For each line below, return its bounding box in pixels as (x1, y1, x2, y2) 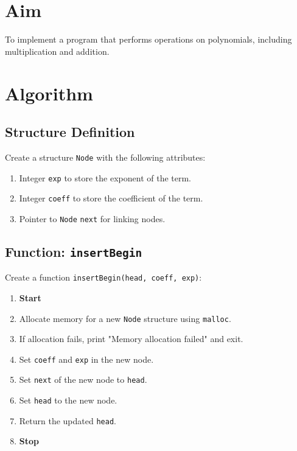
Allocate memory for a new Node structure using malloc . (19, 312, 231, 324)
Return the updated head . (19, 414, 116, 427)
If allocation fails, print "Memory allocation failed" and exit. (19, 332, 243, 345)
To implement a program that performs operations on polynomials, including (5, 33, 292, 46)
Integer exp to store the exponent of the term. (19, 171, 192, 184)
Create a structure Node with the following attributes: (5, 150, 206, 163)
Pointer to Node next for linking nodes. (19, 212, 166, 225)
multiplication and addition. (5, 44, 110, 57)
